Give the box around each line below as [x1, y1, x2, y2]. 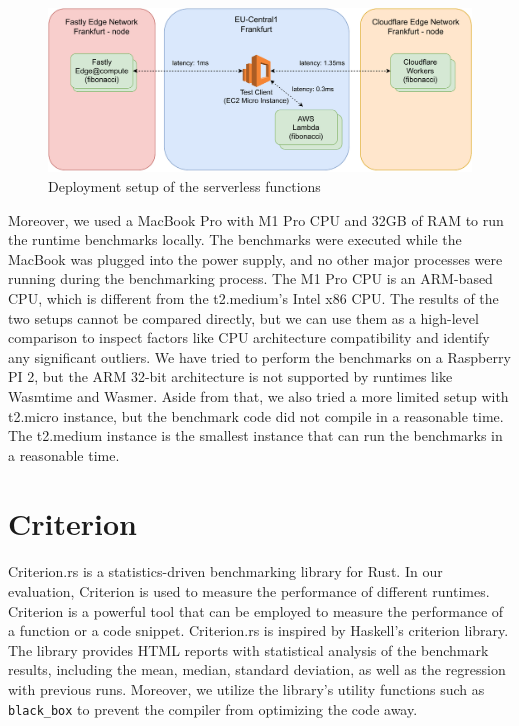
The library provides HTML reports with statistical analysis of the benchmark [8, 639, 489, 660]
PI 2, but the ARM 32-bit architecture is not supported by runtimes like [8, 366, 453, 387]
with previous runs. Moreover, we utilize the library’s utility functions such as [8, 678, 485, 699]
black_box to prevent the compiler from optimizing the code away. [8, 698, 418, 719]
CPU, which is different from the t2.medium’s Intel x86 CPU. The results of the [8, 287, 499, 308]
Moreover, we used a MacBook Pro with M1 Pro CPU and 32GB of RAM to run [8, 209, 504, 230]
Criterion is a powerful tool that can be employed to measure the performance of [8, 600, 504, 621]
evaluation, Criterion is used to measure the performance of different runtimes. [8, 581, 490, 601]
